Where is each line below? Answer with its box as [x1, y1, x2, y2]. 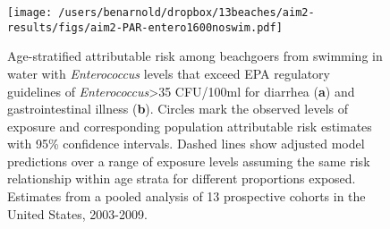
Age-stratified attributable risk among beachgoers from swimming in [7, 47, 383, 65]
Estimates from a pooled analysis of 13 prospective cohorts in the [7, 187, 366, 206]
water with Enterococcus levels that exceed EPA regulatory [7, 64, 330, 82]
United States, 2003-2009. [7, 204, 148, 223]
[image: [7, 6, 53, 19]
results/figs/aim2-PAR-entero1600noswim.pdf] [7, 21, 283, 34]
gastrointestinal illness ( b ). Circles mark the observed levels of [7, 99, 349, 118]
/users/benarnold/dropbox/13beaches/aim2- [58, 6, 315, 19]
